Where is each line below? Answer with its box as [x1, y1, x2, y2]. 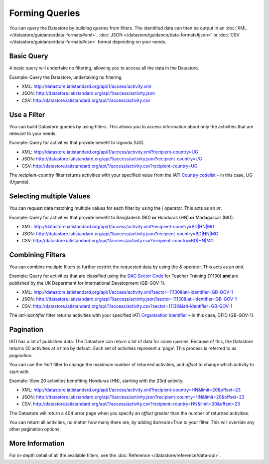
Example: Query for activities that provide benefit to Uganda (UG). [9, 140, 145, 146]
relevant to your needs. [9, 130, 57, 137]
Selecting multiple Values [9, 192, 91, 201]
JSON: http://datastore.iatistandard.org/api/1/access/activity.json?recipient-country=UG [21, 156, 202, 162]
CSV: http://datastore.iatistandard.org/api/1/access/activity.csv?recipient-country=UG [21, 163, 198, 169]
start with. [9, 369, 30, 375]
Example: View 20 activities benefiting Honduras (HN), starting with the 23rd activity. [9, 378, 184, 384]
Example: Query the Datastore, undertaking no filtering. [9, 74, 123, 80]
